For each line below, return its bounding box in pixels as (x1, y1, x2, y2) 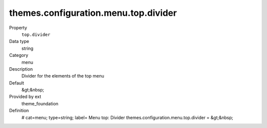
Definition (9, 108, 29, 114)
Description (9, 66, 33, 72)
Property (9, 25, 27, 31)
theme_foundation (21, 100, 59, 106)
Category (9, 52, 29, 58)
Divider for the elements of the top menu (21, 73, 105, 79)
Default (9, 80, 24, 86)
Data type (9, 39, 29, 44)
